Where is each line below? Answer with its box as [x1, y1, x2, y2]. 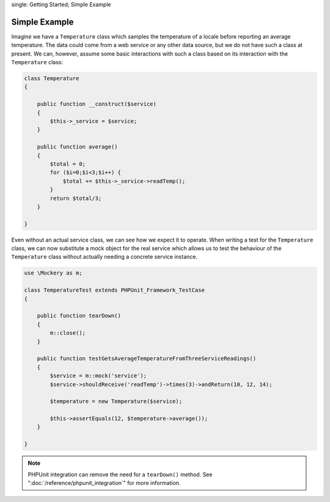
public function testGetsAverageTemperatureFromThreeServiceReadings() [37, 355, 257, 362]
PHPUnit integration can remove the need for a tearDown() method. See [28, 471, 213, 478]
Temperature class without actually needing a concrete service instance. [11, 253, 198, 260]
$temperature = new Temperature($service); [50, 398, 183, 405]
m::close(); [50, 330, 86, 336]
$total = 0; [50, 160, 86, 168]
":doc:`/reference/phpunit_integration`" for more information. [28, 479, 181, 487]
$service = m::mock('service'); [50, 372, 147, 379]
